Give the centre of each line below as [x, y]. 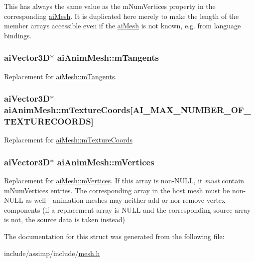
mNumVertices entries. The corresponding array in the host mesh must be [117, 190]
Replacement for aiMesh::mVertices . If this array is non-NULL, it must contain [124, 181]
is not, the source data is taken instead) [64, 219]
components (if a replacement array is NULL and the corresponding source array [127, 209]
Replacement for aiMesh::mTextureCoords [68, 140]
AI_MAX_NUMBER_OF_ [192, 110]
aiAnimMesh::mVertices [106, 162]
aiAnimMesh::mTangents [108, 58]
